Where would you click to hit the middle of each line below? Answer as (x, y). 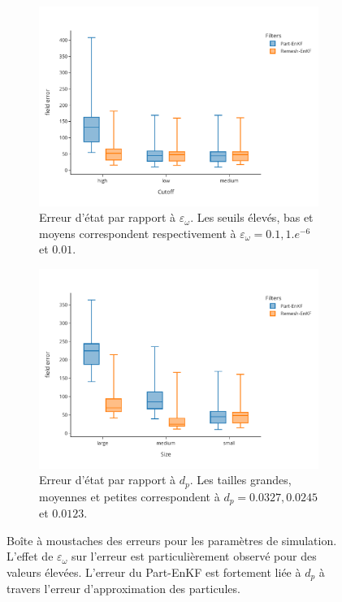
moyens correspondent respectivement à (138, 233)
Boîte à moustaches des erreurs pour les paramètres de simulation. (172, 540)
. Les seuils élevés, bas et (252, 217)
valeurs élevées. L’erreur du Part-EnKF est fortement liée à (154, 572)
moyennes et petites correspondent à (130, 496)
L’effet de (30, 556)
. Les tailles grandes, (240, 480)
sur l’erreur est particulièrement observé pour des (194, 556)
